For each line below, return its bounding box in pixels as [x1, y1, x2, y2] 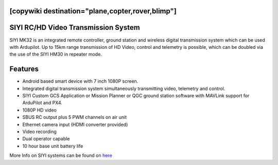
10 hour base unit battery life [22, 143, 83, 149]
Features [9, 65, 39, 74]
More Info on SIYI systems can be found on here [9, 152, 113, 159]
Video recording [22, 129, 57, 135]
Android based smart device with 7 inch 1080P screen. [22, 78, 138, 84]
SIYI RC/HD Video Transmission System [9, 23, 140, 32]
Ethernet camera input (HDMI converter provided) [22, 121, 128, 127]
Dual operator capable [22, 136, 70, 142]
